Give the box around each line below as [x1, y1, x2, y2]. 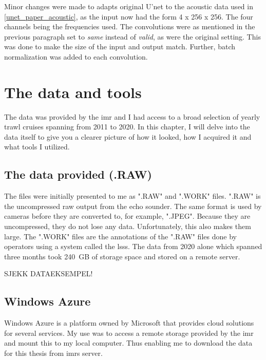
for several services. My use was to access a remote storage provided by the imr [4, 327, 254, 338]
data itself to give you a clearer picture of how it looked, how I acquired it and [4, 131, 252, 142]
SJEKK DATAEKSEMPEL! [4, 268, 93, 279]
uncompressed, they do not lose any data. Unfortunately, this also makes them [4, 221, 251, 232]
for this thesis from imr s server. [4, 348, 103, 358]
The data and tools [4, 81, 142, 102]
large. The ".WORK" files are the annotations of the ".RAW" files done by [4, 231, 237, 241]
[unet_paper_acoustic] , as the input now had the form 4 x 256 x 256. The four [4, 11, 253, 22]
